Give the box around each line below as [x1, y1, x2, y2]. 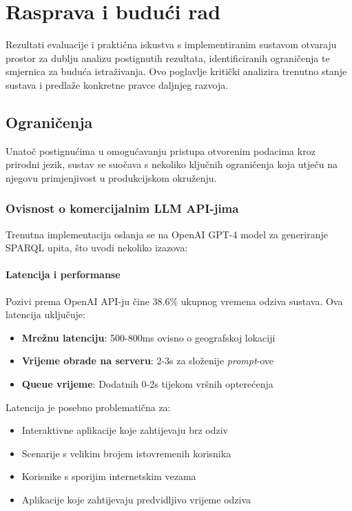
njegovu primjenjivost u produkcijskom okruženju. [6, 170, 217, 185]
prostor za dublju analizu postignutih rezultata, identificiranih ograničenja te [6, 50, 330, 65]
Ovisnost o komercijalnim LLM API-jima [6, 200, 239, 217]
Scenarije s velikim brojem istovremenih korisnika [21, 446, 231, 460]
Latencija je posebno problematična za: [6, 399, 171, 414]
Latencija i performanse [6, 267, 121, 282]
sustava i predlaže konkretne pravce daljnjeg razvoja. [6, 77, 229, 92]
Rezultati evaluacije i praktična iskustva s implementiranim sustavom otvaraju [6, 37, 337, 52]
